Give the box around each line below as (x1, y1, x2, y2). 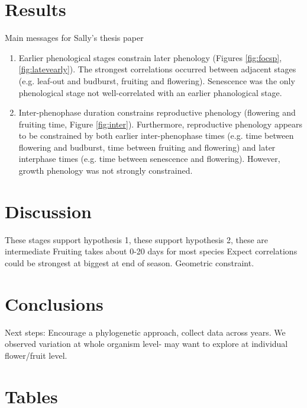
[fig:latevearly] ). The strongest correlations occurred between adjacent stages (18, 63, 296, 75)
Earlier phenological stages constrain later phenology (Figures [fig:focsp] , (18, 51, 282, 63)
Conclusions (5, 291, 104, 315)
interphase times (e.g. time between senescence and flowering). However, (18, 152, 280, 165)
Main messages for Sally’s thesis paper (5, 31, 144, 44)
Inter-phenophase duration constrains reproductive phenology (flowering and (18, 106, 296, 119)
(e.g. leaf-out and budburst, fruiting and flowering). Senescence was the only (18, 74, 295, 87)
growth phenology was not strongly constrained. (18, 164, 193, 177)
